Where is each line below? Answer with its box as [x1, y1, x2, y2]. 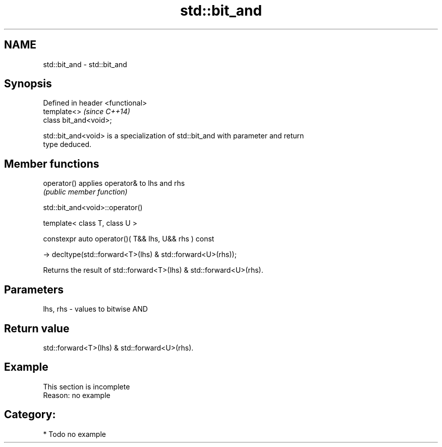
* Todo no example [43, 429, 106, 438]
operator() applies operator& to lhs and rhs [43, 179, 185, 188]
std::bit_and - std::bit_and [43, 60, 127, 69]
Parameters [4, 283, 64, 296]
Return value [4, 322, 70, 335]
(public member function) [43, 187, 128, 196]
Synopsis [4, 77, 52, 90]
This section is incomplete [43, 382, 130, 391]
